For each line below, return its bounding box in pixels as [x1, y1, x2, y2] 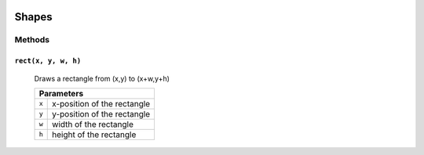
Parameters [38, 88, 84, 99]
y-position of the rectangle [52, 108, 151, 119]
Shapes [14, 10, 53, 23]
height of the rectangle [52, 129, 137, 140]
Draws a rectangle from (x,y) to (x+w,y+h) [34, 74, 170, 83]
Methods [14, 34, 50, 45]
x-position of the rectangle [52, 98, 151, 109]
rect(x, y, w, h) [14, 56, 82, 66]
